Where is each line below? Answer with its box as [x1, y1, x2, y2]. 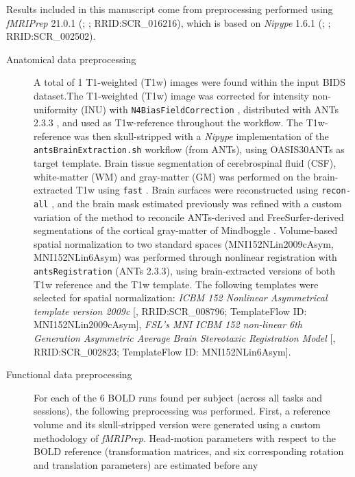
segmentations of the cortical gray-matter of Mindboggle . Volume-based [34, 223, 338, 237]
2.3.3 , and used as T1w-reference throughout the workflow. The [34, 115, 304, 130]
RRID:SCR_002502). [6, 29, 96, 43]
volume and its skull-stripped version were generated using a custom [34, 417, 321, 431]
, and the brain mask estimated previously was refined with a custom [51, 196, 342, 210]
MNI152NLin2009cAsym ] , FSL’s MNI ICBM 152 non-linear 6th [34, 317, 303, 331]
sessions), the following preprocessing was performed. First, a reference [34, 404, 330, 418]
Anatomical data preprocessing [6, 51, 136, 66]
